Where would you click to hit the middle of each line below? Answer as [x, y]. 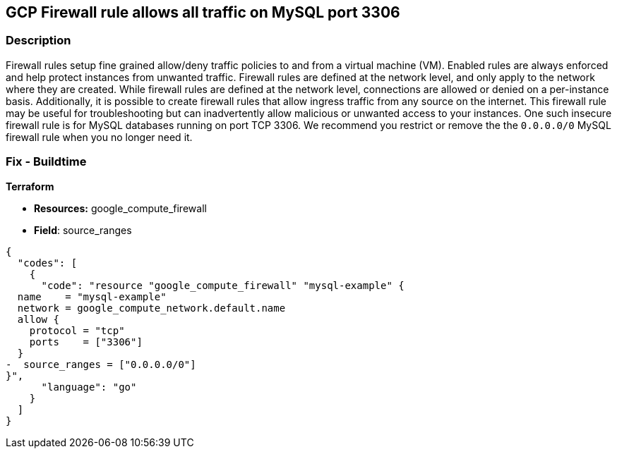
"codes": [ [47, 263]
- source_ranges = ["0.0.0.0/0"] [101, 364]
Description [38, 41]
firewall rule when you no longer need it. [99, 137]
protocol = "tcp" [77, 330]
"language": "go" [89, 387]
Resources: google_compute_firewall [120, 208]
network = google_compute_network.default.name [151, 308]
